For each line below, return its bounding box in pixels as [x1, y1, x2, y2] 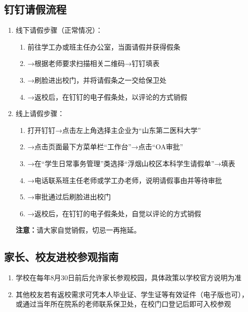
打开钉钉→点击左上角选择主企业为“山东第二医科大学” [27, 125, 201, 135]
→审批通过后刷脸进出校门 [27, 191, 111, 202]
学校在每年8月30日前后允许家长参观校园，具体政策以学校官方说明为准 [15, 272, 242, 283]
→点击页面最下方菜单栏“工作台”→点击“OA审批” [27, 141, 184, 152]
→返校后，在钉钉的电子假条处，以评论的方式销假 [27, 91, 187, 102]
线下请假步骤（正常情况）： [15, 25, 103, 35]
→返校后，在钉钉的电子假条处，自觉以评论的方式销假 [27, 208, 201, 218]
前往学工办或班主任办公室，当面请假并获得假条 [27, 41, 181, 52]
